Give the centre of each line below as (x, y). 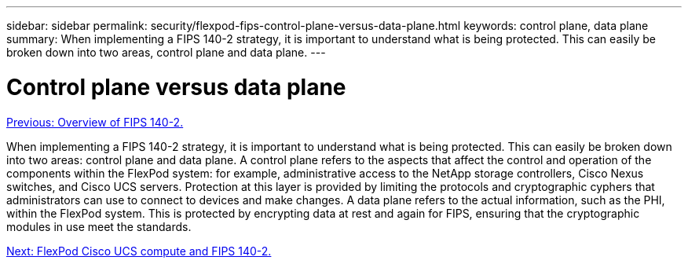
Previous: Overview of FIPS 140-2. (95, 122)
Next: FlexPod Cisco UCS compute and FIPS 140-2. (139, 251)
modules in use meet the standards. (99, 226)
